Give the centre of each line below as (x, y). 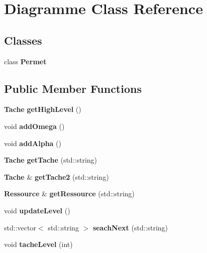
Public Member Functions (73, 88)
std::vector (20, 227)
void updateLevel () (37, 210)
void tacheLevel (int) (38, 244)
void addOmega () (34, 126)
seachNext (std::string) (130, 227)
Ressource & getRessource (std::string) (69, 194)
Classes (23, 40)
